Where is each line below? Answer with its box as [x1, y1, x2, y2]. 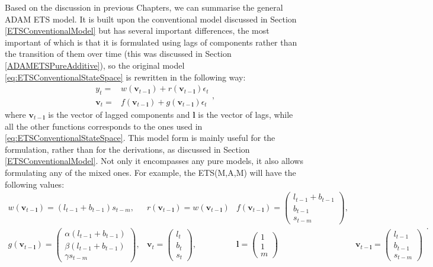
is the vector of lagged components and [48, 108, 190, 121]
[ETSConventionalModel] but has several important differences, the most [5, 24, 270, 37]
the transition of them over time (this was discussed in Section [5, 47, 232, 60]
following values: [5, 178, 65, 190]
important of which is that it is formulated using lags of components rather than [5, 36, 297, 48]
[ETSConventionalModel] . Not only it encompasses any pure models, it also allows [5, 155, 303, 167]
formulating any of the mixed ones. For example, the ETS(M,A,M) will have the [5, 166, 296, 178]
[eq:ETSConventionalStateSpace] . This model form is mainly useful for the [5, 131, 275, 144]
